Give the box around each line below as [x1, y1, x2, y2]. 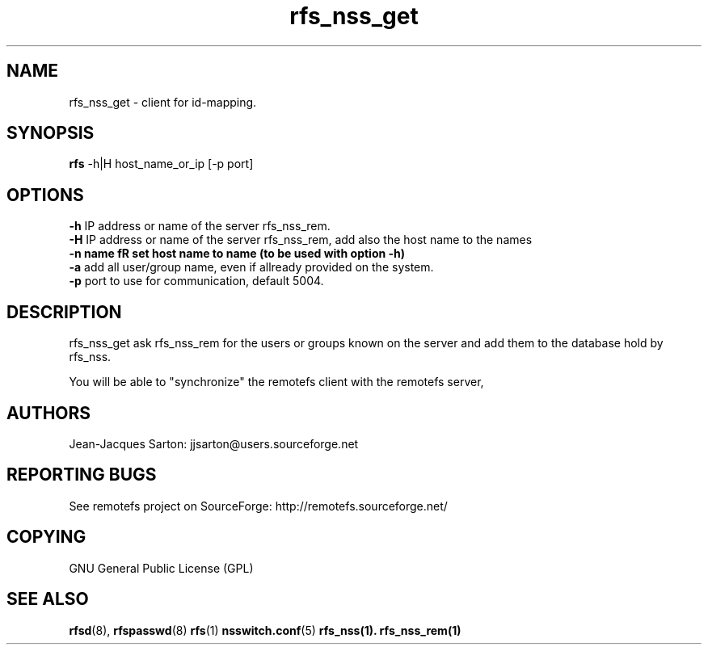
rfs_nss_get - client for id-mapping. [69, 94, 257, 109]
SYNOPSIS [6, 123, 95, 144]
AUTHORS [6, 402, 91, 423]
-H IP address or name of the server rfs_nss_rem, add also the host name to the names [69, 233, 533, 247]
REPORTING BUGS [6, 464, 157, 485]
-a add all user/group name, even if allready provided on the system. [69, 260, 434, 275]
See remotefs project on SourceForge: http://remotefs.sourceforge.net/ [69, 498, 448, 513]
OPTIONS [6, 184, 84, 205]
